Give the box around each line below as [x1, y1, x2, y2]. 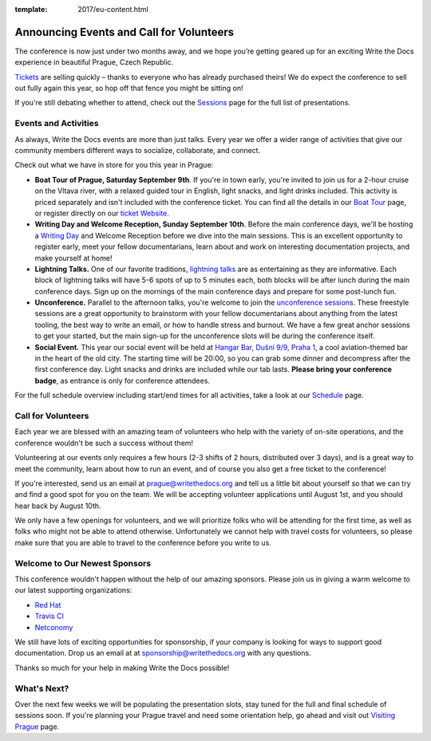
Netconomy [34, 622, 73, 632]
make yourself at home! [34, 253, 113, 262]
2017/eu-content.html [77, 5, 149, 14]
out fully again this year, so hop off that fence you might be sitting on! [14, 84, 243, 93]
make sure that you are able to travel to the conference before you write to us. [14, 538, 271, 547]
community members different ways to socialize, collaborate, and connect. [14, 146, 261, 155]
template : [14, 5, 48, 14]
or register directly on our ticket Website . [34, 208, 169, 218]
